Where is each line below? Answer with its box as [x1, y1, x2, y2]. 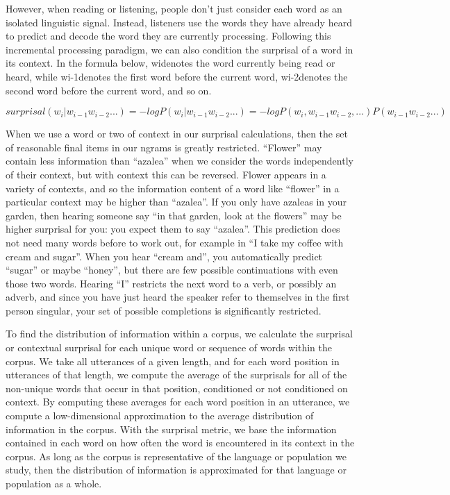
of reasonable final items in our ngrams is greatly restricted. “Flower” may [6, 140, 322, 154]
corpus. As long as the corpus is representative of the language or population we [6, 448, 347, 463]
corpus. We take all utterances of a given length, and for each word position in [6, 353, 340, 368]
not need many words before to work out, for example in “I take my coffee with [6, 235, 344, 249]
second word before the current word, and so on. [6, 83, 212, 97]
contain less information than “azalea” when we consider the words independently [6, 153, 353, 168]
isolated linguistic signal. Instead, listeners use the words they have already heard [6, 15, 352, 29]
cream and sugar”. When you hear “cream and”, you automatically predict [6, 249, 323, 263]
